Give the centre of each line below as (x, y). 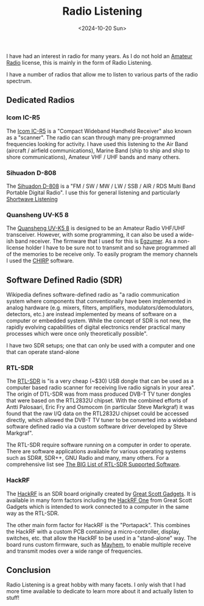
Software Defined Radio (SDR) (65, 280)
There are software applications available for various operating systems (96, 451)
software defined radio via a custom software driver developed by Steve (97, 427)
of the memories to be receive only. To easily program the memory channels (102, 254)
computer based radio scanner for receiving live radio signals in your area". (101, 388)
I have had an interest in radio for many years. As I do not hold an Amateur (100, 56)
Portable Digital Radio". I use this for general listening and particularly (93, 192)
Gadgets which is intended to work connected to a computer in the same (98, 506)
